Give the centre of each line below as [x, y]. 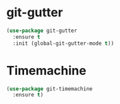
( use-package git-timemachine [50, 89]
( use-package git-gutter [42, 31]
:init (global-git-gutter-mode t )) [63, 43]
